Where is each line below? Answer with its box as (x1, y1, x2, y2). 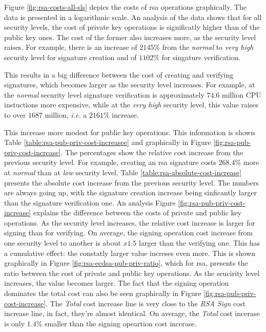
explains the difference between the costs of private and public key (33, 207, 242, 218)
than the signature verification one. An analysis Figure (4, 197, 176, 208)
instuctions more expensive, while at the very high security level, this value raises (4, 99, 259, 110)
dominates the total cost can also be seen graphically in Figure (4, 288, 201, 299)
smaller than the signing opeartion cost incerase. (45, 318, 197, 328)
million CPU (222, 89, 261, 100)
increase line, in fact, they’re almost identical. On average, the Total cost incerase (4, 308, 260, 319)
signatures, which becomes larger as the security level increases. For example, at (4, 79, 255, 90)
